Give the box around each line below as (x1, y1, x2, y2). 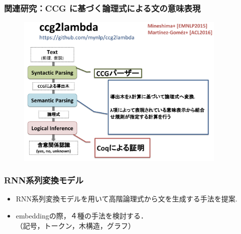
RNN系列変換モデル (4, 174, 84, 186)
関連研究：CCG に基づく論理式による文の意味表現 (4, 2, 201, 14)
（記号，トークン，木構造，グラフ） (16, 220, 132, 230)
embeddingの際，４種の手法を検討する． (16, 210, 148, 221)
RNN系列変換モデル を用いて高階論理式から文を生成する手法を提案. (16, 193, 237, 204)
